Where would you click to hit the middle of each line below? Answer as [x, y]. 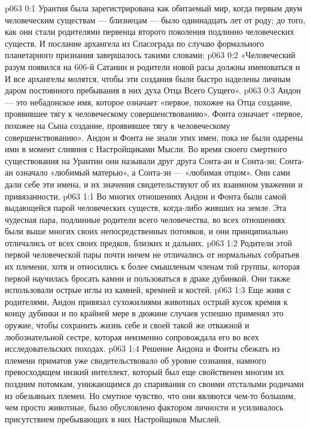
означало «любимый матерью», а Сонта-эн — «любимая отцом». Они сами [153, 172]
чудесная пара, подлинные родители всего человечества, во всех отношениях [145, 219]
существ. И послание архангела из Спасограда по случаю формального [134, 43]
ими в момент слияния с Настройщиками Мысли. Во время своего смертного [146, 149]
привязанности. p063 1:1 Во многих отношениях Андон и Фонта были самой [146, 196]
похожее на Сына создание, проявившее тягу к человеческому [118, 125]
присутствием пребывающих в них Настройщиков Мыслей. [113, 419]
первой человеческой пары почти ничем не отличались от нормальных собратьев [152, 254]
